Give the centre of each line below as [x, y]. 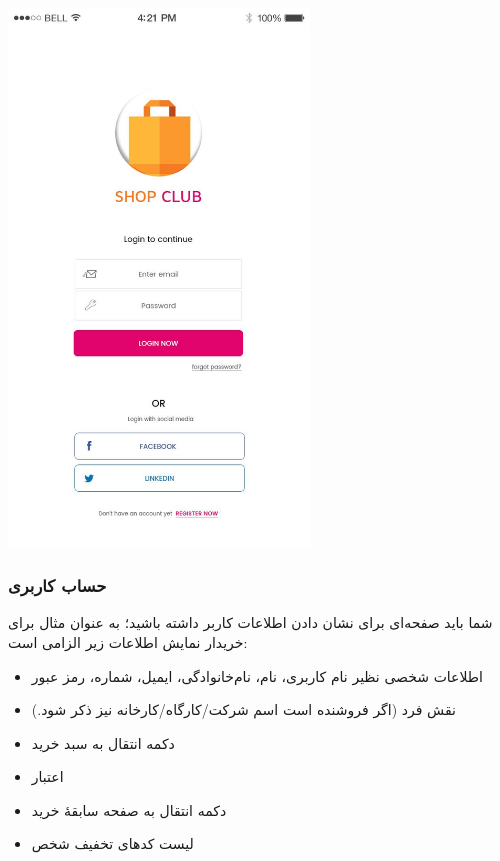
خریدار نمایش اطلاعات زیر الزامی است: [128, 641]
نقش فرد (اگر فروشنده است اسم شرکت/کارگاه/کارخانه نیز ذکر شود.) [243, 709]
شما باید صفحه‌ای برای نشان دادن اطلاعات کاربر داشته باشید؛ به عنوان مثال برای [250, 622]
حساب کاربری [57, 585]
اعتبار [47, 776]
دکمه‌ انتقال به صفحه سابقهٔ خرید [129, 809]
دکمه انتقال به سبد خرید [103, 742]
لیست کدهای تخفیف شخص [112, 843]
